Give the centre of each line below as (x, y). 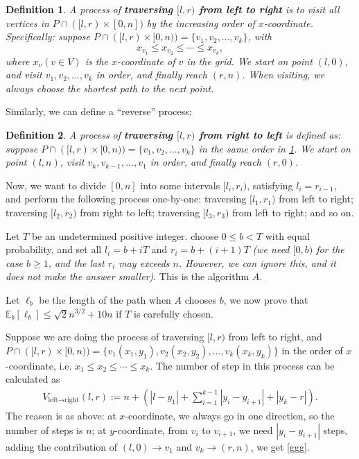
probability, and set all (54, 249)
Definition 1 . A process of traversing (89, 9)
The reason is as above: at (61, 415)
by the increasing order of (201, 23)
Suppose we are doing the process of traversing (105, 337)
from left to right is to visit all (269, 9)
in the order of (312, 350)
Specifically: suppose (48, 36)
